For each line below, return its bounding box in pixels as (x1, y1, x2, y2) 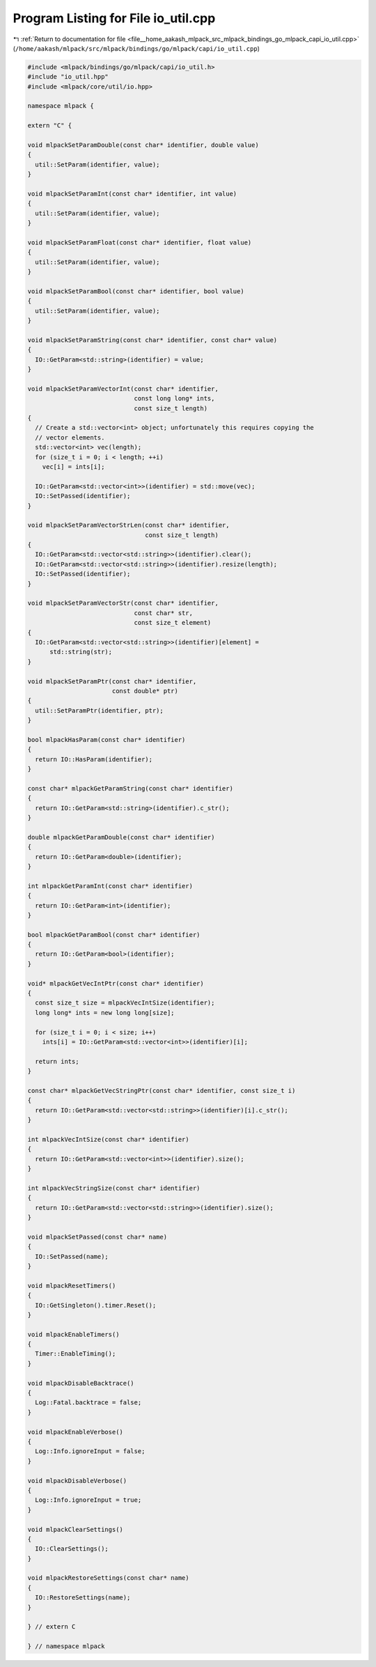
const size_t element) (134, 619, 212, 627)
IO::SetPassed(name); (35, 1253, 109, 1260)
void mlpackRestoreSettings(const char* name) (27, 1574, 189, 1582)
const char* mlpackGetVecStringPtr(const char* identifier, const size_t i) (27, 1087, 296, 1094)
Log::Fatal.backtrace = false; (35, 1399, 142, 1406)
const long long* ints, (134, 394, 215, 403)
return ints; (35, 1057, 79, 1065)
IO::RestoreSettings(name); (35, 1594, 131, 1602)
